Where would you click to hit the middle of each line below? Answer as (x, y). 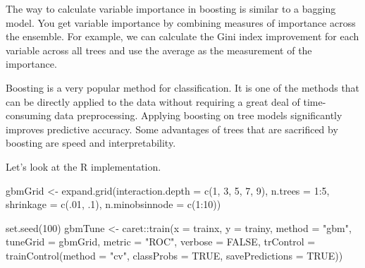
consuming (29, 115)
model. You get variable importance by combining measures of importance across (181, 22)
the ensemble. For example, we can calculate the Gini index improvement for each (182, 36)
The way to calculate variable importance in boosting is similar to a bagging (171, 8)
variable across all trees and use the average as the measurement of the (159, 50)
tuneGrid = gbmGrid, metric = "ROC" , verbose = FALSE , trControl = (161, 242)
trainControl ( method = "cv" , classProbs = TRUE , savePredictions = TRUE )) (174, 255)
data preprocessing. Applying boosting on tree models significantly (198, 115)
